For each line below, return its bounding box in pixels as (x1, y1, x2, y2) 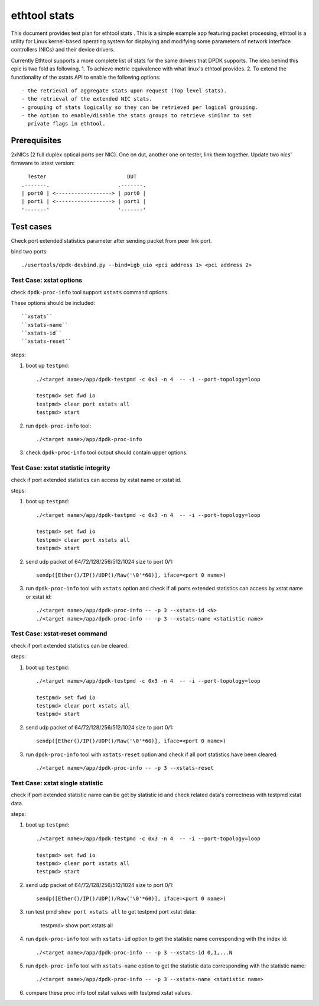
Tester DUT (27, 173, 137, 180)
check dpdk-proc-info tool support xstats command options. (11, 288, 169, 295)
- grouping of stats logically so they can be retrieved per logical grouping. (21, 104, 258, 111)
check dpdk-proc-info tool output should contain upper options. (25, 449, 188, 456)
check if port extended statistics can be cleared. (11, 642, 129, 649)
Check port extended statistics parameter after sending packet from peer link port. (11, 237, 212, 244)
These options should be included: (11, 299, 96, 306)
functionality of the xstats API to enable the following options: (11, 73, 161, 81)
